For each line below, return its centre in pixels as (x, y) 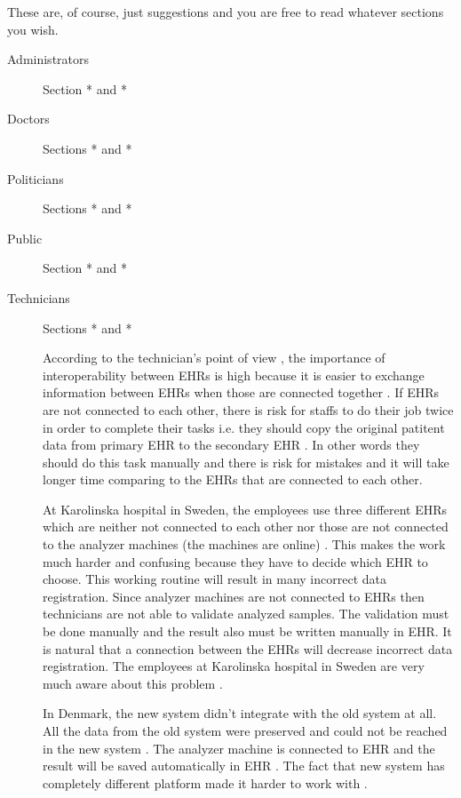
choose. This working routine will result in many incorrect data (215, 579)
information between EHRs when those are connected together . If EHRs (241, 392)
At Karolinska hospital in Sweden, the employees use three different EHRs (245, 509)
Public (25, 238)
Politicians (36, 178)
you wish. (33, 29)
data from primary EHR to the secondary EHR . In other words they (231, 445)
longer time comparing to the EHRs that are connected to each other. (233, 479)
